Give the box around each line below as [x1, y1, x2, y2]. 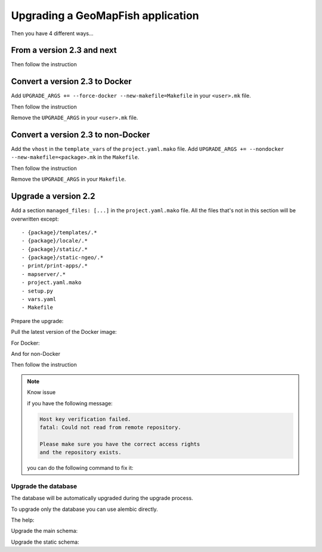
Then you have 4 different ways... [11, 30, 94, 37]
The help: [11, 516, 35, 523]
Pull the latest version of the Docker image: [11, 328, 117, 336]
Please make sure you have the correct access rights [39, 441, 200, 447]
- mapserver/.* [21, 271, 66, 277]
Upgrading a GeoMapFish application [11, 9, 199, 22]
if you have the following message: [27, 399, 113, 407]
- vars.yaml [21, 296, 57, 303]
